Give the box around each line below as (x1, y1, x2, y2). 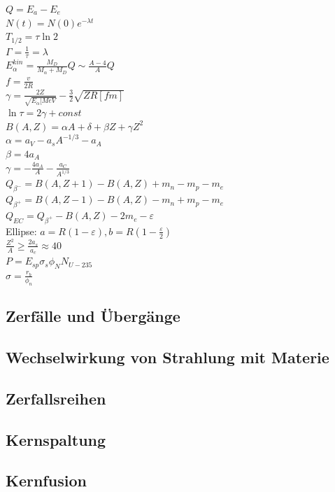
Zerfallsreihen (6, 387, 106, 409)
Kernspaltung (6, 428, 106, 450)
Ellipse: (6, 223, 37, 238)
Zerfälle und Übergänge (6, 305, 180, 327)
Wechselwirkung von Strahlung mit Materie (6, 346, 329, 367)
